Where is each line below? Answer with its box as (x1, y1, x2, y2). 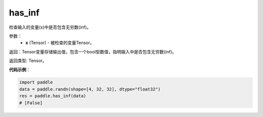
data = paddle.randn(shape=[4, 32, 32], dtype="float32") (19, 86, 161, 92)
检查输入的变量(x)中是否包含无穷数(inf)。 (9, 24, 91, 30)
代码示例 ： (9, 67, 31, 72)
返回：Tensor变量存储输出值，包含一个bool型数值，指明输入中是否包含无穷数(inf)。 (9, 49, 177, 54)
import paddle (19, 80, 53, 85)
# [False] (19, 100, 43, 105)
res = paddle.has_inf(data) (19, 93, 86, 99)
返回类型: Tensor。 (9, 58, 47, 64)
